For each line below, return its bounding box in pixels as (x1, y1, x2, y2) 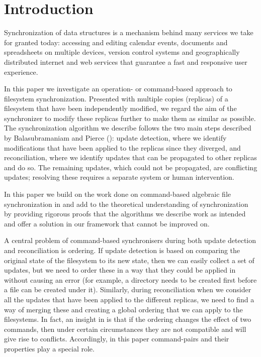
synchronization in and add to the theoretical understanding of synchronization (4, 198, 248, 209)
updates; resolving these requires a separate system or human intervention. (4, 172, 234, 182)
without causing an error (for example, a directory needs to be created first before (4, 274, 257, 285)
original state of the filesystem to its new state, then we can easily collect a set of (4, 255, 254, 265)
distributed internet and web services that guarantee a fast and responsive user (4, 56, 247, 67)
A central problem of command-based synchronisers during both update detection (4, 235, 256, 246)
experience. (4, 66, 38, 77)
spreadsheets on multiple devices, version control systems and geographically (4, 47, 240, 57)
